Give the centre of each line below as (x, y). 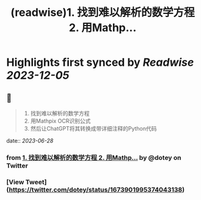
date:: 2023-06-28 (30, 141)
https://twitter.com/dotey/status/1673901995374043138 (96, 190)
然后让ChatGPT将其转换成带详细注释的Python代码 (93, 128)
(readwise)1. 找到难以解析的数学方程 (103, 12)
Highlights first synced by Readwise (100, 62)
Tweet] (36, 182)
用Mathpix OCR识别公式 (60, 121)
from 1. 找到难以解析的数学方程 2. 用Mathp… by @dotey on (94, 157)
